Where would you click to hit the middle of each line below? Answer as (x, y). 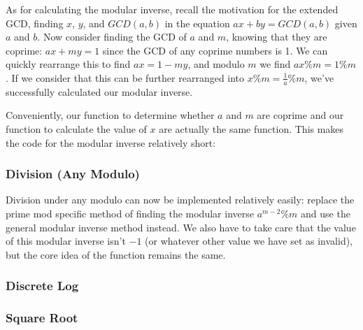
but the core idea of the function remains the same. (116, 254)
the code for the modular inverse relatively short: (111, 142)
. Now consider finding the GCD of (112, 37)
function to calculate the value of (76, 128)
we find (275, 64)
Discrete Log (42, 286)
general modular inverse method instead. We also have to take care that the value (181, 227)
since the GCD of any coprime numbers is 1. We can (215, 50)
